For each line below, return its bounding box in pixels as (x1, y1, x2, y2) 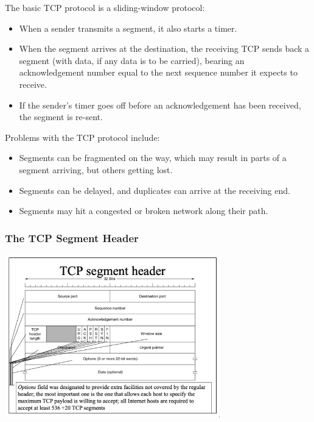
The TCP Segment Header (5, 230, 139, 245)
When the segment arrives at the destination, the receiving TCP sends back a (19, 42, 310, 55)
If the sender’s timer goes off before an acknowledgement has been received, (19, 98, 301, 111)
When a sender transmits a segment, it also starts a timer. (19, 21, 237, 34)
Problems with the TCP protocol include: (5, 131, 160, 143)
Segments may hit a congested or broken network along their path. (19, 204, 268, 217)
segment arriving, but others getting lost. (19, 163, 173, 176)
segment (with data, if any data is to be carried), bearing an (19, 54, 245, 66)
